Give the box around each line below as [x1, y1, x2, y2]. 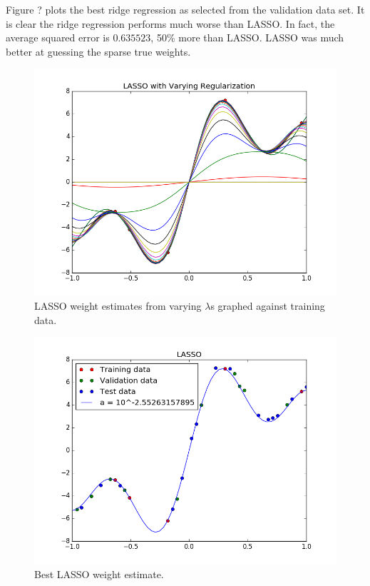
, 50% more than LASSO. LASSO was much [150, 30, 344, 45]
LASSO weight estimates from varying [34, 298, 202, 313]
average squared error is [6, 30, 110, 45]
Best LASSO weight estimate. [34, 566, 164, 581]
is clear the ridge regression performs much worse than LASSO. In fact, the [6, 16, 335, 31]
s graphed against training [210, 298, 325, 313]
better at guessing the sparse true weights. [6, 44, 191, 59]
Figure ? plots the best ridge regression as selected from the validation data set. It [6, 2, 365, 16]
